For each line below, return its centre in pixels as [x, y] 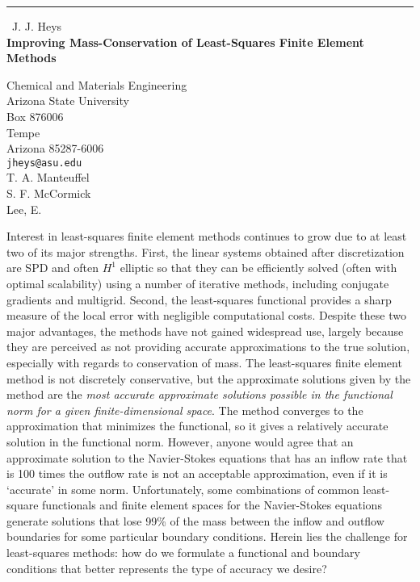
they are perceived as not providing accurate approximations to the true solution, [208, 347]
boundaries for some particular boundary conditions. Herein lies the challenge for [207, 536]
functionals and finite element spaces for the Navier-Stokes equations [212, 505]
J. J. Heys [37, 26]
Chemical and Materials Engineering [97, 84]
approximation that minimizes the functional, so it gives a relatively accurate [197, 426]
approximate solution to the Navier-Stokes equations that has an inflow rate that [207, 457]
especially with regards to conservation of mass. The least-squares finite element [204, 362]
